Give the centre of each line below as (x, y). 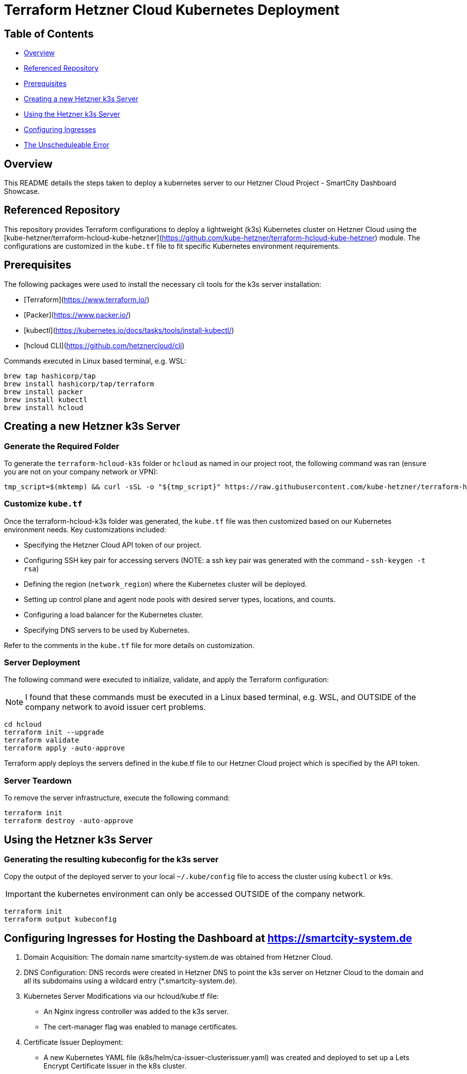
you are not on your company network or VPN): (81, 471)
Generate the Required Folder (62, 446)
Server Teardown (38, 780)
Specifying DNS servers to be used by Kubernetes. (107, 630)
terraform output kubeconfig (60, 919)
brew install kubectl (46, 399)
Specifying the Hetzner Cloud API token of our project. (113, 545)
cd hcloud (23, 724)
